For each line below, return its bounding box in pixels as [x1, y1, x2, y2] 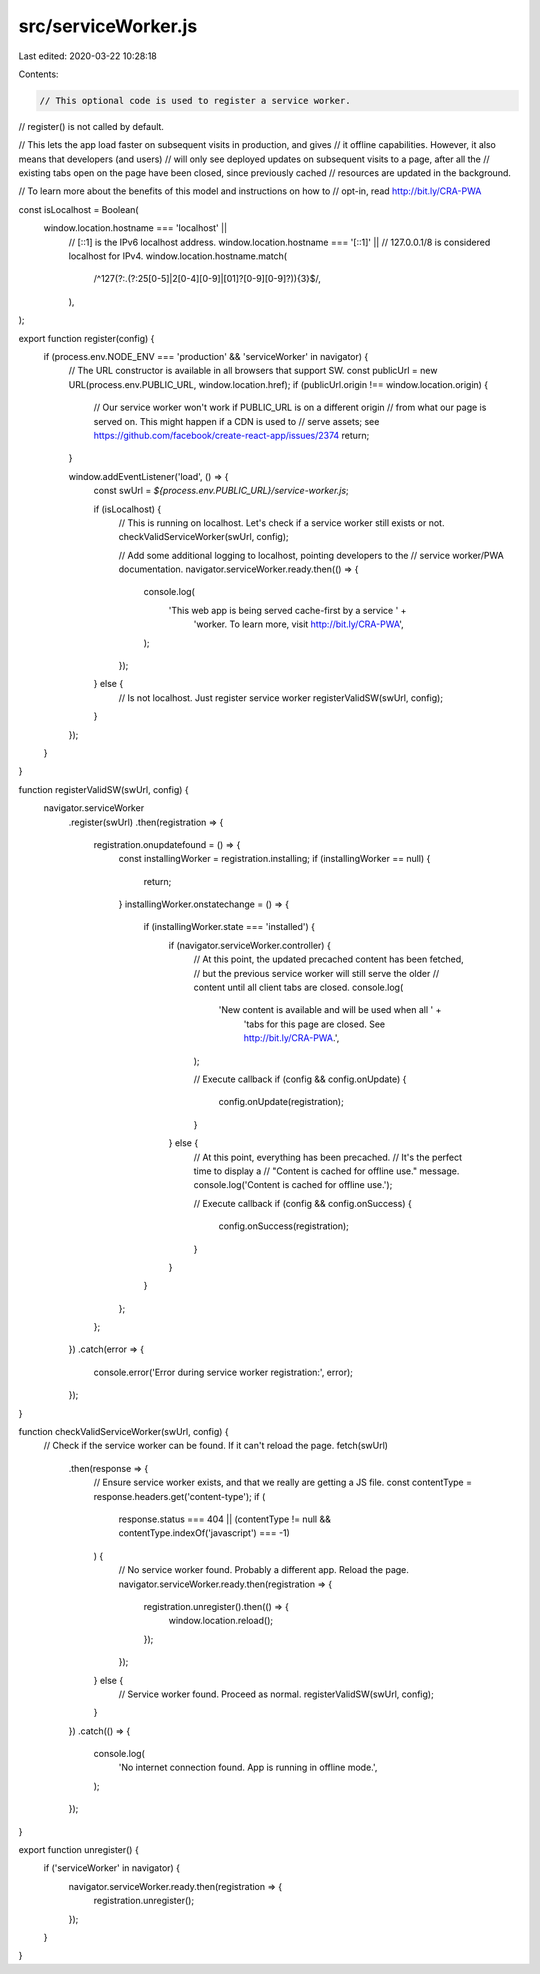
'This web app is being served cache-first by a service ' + [168, 604, 407, 616]
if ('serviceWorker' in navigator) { [43, 1862, 180, 1874]
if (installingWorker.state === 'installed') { [143, 921, 315, 933]
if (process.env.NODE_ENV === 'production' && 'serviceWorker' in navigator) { [43, 350, 369, 362]
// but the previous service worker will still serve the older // [193, 967, 440, 979]
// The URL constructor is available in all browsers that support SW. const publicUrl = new [68, 365, 438, 377]
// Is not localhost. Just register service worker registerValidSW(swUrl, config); [118, 691, 444, 704]
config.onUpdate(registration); [218, 1096, 344, 1108]
